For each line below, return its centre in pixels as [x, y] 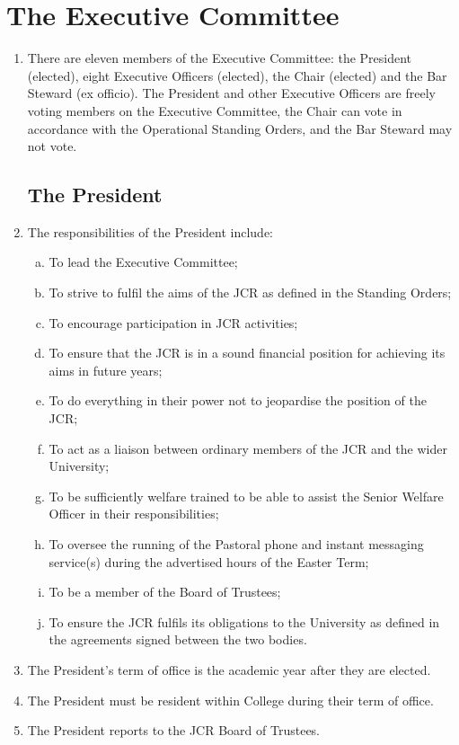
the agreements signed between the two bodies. [178, 639]
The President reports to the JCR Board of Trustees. [174, 730]
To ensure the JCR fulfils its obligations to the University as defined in [244, 621]
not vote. [52, 146]
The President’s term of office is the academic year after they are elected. [229, 669]
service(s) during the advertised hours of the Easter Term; [209, 561]
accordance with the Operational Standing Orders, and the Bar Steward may [240, 128]
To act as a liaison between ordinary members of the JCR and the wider [248, 448]
